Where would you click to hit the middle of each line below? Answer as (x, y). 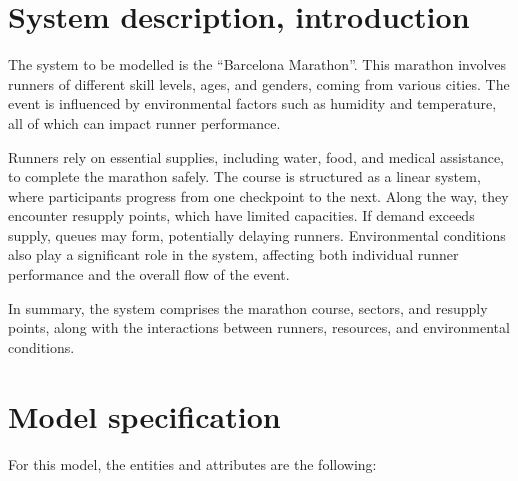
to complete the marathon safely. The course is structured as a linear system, (244, 176)
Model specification (144, 415)
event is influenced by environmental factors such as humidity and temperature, (252, 103)
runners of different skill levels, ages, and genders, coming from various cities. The (259, 83)
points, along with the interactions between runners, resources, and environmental (259, 327)
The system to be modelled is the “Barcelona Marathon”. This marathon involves (257, 64)
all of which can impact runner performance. (144, 122)
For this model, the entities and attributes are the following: (192, 463)
